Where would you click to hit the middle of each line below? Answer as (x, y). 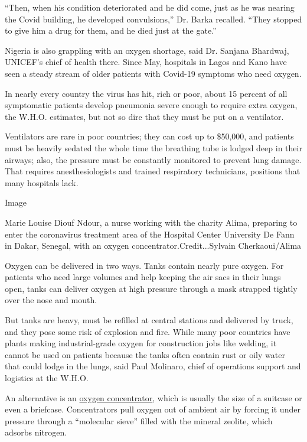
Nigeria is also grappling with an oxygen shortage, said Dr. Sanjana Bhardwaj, (147, 50)
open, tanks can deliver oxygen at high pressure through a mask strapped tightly (151, 288)
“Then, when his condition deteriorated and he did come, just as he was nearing (150, 7)
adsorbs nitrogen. (36, 432)
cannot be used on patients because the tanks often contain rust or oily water (145, 354)
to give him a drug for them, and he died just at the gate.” (111, 30)
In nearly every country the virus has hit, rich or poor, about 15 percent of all (146, 93)
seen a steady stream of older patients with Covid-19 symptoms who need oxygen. (153, 73)
